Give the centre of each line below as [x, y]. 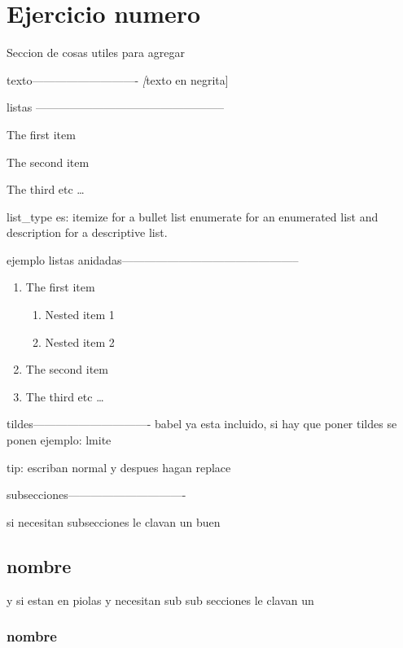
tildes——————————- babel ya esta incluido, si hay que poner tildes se [202, 424]
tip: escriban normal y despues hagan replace [119, 467]
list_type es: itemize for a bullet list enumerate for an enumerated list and [193, 216]
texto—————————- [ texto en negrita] [118, 79]
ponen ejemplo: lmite [59, 440]
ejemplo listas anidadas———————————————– [153, 259]
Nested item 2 [80, 342]
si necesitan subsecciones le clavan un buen [114, 521]
